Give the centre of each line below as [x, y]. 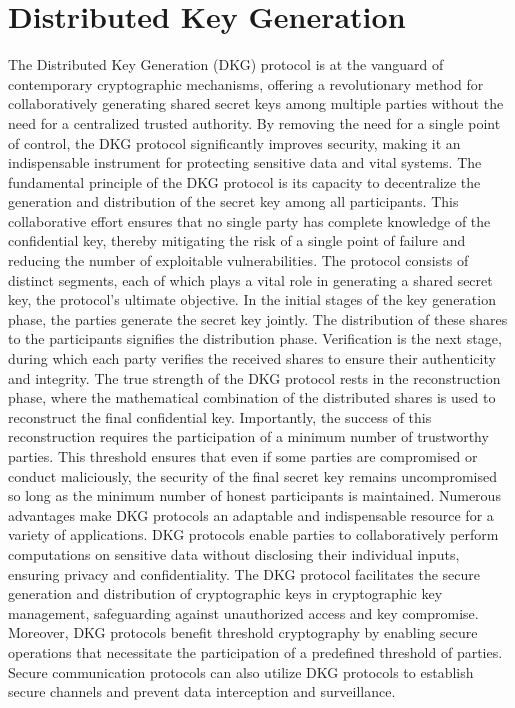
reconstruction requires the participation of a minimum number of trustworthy [248, 436]
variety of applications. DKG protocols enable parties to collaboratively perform [253, 534]
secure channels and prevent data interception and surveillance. [202, 691]
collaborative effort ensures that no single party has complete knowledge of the [249, 220]
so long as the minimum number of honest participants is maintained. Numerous [254, 495]
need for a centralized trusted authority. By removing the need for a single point [254, 122]
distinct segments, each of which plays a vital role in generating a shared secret [250, 279]
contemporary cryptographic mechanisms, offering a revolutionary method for [246, 83]
